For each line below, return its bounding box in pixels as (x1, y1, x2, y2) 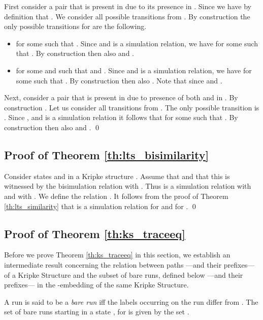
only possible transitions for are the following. (4, 21, 147, 32)
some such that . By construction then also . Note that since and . (16, 75, 222, 85)
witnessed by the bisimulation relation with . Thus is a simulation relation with (4, 181, 251, 191)
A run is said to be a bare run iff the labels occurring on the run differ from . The (4, 296, 258, 307)
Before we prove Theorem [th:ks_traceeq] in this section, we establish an (4, 249, 231, 260)
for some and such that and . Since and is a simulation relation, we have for (16, 65, 252, 75)
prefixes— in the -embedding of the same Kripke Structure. (4, 279, 189, 290)
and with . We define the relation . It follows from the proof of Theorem (4, 190, 228, 201)
